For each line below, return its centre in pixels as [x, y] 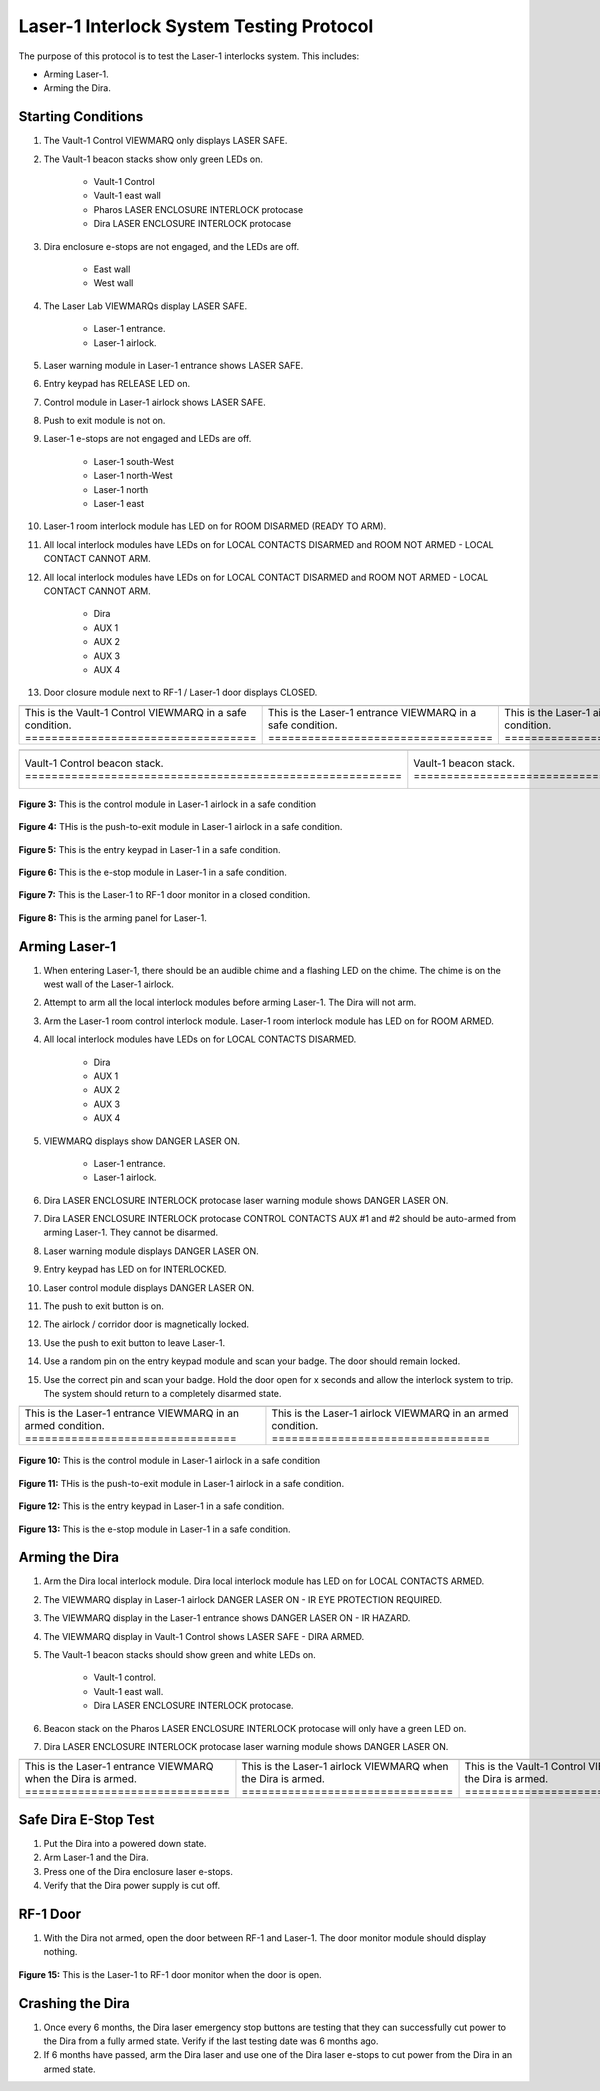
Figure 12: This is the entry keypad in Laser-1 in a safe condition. [151, 1506]
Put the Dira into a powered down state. [125, 1843]
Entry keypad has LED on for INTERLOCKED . [135, 1269]
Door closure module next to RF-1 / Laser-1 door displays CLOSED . [180, 692]
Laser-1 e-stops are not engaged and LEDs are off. [147, 439]
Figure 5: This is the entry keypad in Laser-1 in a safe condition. [149, 849]
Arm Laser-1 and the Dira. [96, 1857]
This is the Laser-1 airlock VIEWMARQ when [345, 1767]
